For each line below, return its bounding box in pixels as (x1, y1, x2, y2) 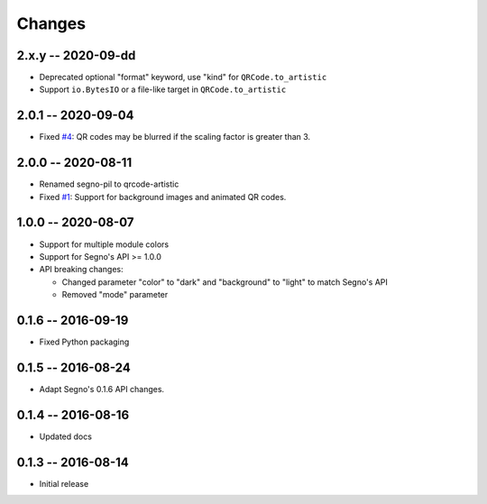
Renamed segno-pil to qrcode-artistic (39, 179, 179, 189)
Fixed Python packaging (39, 336, 130, 347)
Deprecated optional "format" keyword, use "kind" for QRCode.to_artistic (39, 72, 327, 83)
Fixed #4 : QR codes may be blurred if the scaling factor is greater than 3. (39, 132, 311, 142)
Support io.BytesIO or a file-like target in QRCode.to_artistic (39, 84, 287, 95)
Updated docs (39, 431, 92, 442)
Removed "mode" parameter (61, 289, 169, 300)
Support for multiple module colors (39, 239, 170, 250)
